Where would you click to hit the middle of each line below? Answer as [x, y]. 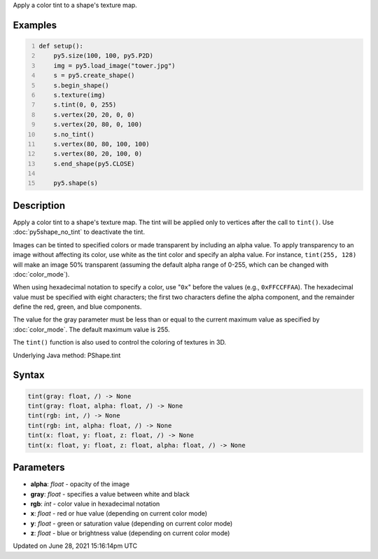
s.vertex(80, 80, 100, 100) [101, 144]
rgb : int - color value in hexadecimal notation [95, 504]
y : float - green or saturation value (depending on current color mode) [132, 523]
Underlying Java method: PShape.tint [67, 355]
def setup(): [61, 46]
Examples [35, 25]
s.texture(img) [79, 95]
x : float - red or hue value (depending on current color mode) [119, 513]
